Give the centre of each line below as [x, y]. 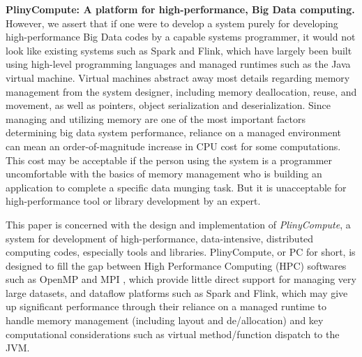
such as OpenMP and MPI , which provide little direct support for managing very [181, 279]
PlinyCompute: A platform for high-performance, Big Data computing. [180, 9]
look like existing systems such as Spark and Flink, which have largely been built [179, 50]
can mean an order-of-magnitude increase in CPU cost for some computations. [173, 146]
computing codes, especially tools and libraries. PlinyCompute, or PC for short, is [181, 252]
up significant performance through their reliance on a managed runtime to [166, 306]
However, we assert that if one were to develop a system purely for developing [172, 23]
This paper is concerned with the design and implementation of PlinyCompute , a [178, 224]
